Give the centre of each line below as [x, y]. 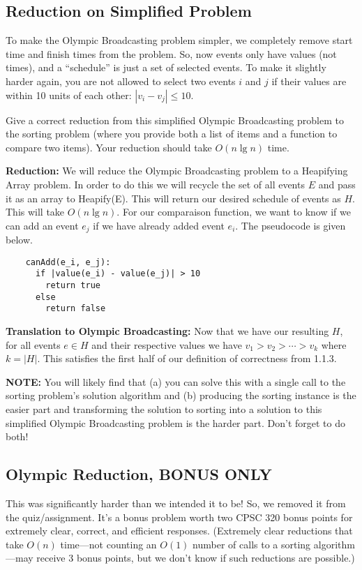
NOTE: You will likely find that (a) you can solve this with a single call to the [176, 381]
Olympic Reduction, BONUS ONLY [139, 474]
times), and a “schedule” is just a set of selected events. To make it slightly [166, 67]
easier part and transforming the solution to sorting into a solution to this [164, 409]
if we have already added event [159, 225]
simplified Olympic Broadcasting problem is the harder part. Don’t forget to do [176, 422]
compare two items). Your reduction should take [109, 147]
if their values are [309, 81]
